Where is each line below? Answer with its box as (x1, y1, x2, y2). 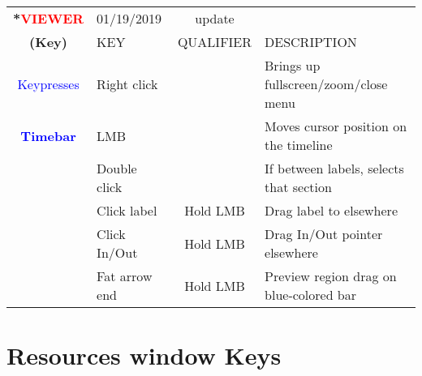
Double (97, 159, 137, 177)
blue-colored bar (265, 285, 357, 304)
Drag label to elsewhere (265, 201, 398, 220)
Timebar (20, 126, 76, 145)
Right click (97, 75, 158, 93)
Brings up (265, 56, 321, 75)
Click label (97, 201, 157, 220)
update (195, 9, 235, 28)
